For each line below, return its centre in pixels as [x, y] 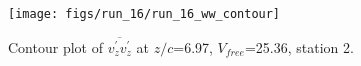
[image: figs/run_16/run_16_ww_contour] [144, 14]
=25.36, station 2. [299, 46]
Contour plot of [55, 46]
